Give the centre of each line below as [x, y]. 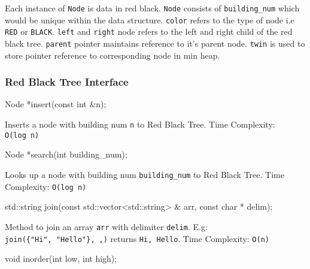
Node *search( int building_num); [66, 154]
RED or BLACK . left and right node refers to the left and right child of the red [149, 31]
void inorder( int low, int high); [61, 259]
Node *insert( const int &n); [56, 104]
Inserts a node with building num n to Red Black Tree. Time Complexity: [140, 124]
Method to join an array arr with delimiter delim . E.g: [106, 226]
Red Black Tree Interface [67, 82]
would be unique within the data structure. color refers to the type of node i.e [150, 19]
